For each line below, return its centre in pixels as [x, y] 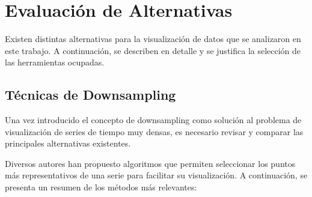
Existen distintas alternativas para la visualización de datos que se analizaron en [153, 39]
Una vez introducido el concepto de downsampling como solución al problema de [153, 120]
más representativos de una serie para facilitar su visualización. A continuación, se [156, 175]
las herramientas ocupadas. [55, 62]
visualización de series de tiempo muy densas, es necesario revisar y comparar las [154, 131]
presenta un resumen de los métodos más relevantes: [101, 187]
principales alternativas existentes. [68, 143]
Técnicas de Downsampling [90, 95]
